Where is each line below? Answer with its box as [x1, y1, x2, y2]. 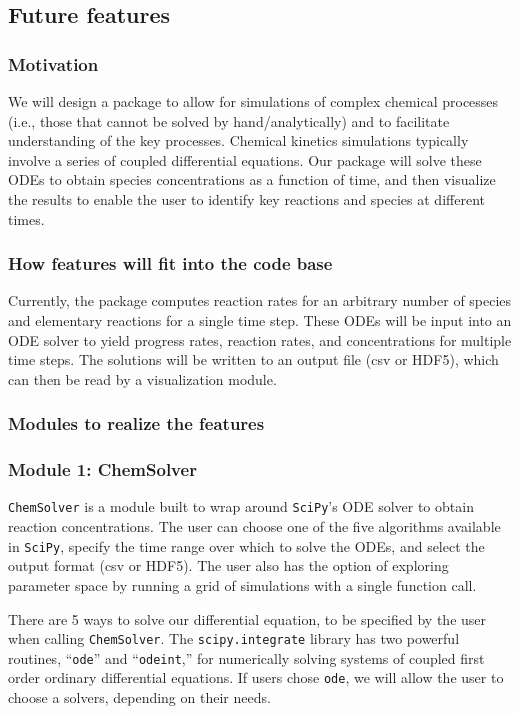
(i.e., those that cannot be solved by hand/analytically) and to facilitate [8, 110, 450, 131]
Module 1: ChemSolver [8, 457, 197, 482]
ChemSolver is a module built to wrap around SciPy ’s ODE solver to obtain [8, 496, 474, 517]
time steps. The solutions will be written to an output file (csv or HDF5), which [8, 349, 499, 370]
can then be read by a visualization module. [8, 368, 277, 389]
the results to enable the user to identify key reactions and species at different [8, 188, 485, 209]
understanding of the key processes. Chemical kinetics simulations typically [8, 130, 469, 151]
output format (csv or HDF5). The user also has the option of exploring [8, 555, 449, 576]
